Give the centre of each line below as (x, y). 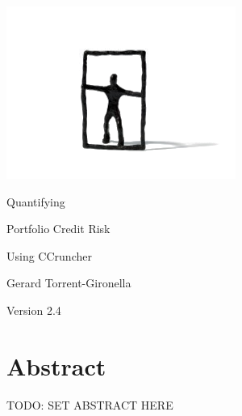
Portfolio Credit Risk (58, 229)
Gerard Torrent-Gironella (69, 283)
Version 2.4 (34, 310)
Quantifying (36, 201)
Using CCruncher (49, 255)
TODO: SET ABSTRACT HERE (90, 404)
